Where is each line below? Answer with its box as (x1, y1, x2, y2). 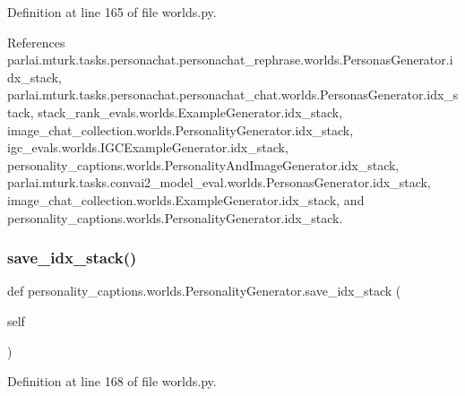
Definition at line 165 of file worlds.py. (7, 3, 217, 21)
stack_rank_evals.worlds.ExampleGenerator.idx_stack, (38, 102, 343, 121)
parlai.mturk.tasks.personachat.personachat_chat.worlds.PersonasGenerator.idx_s (7, 85, 459, 104)
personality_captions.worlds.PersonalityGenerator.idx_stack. (7, 208, 343, 227)
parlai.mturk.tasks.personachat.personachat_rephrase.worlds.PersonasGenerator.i (7, 50, 453, 69)
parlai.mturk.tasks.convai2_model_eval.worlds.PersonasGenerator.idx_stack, (7, 173, 431, 192)
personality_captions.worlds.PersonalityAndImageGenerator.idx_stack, (7, 155, 400, 174)
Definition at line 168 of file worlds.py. (7, 372, 217, 391)
